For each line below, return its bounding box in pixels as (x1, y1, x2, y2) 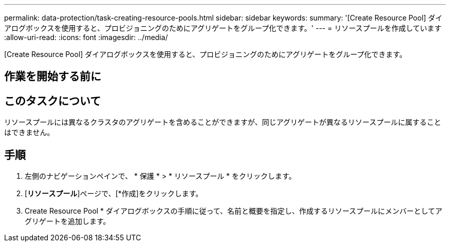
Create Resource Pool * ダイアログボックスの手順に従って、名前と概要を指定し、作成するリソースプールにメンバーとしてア (25, 206, 443, 216)
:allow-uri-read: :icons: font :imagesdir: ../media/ (4, 33, 168, 42)
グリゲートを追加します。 (25, 217, 110, 226)
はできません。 (4, 128, 54, 137)
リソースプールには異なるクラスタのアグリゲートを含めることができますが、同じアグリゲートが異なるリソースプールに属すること (4, 118, 441, 127)
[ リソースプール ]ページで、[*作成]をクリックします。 (25, 189, 203, 198)
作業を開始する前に (4, 70, 101, 83)
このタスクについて (4, 94, 101, 107)
